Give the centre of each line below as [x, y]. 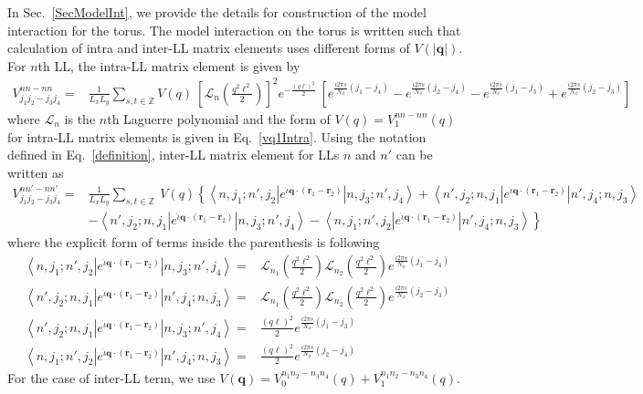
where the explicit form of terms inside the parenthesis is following [194, 242]
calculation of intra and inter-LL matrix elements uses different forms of [209, 48]
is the [80, 118]
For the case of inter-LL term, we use [111, 377]
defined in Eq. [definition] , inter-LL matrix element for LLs [174, 155]
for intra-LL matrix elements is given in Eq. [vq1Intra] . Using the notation [217, 136]
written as [36, 172]
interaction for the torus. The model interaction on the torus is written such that [234, 30]
